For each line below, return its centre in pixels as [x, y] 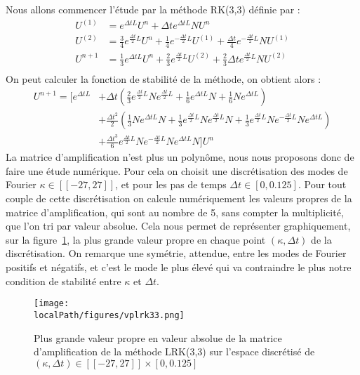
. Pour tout [322, 184]
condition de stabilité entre [64, 281]
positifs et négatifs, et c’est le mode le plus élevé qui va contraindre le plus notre [179, 267]
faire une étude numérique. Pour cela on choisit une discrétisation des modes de [177, 170]
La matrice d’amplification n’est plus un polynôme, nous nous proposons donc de [180, 157]
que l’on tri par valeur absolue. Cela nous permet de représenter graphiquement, [178, 226]
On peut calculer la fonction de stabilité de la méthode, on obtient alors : [164, 78]
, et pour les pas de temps [171, 184]
